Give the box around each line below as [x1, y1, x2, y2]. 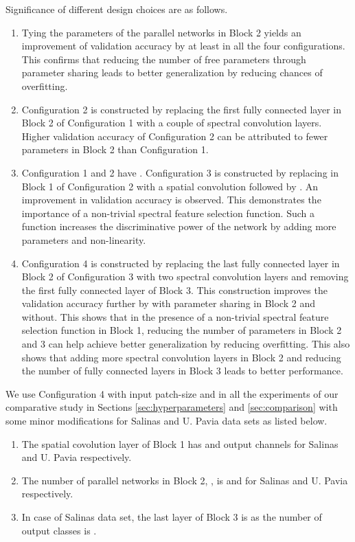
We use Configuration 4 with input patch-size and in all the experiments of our [5, 386, 339, 400]
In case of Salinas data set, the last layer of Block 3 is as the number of [21, 510, 322, 523]
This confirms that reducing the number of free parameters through [21, 52, 306, 66]
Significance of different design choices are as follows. [5, 2, 228, 16]
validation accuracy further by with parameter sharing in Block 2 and [21, 296, 315, 310]
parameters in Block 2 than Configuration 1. [21, 142, 209, 157]
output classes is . [21, 523, 97, 537]
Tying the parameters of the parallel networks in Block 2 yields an [21, 25, 301, 39]
